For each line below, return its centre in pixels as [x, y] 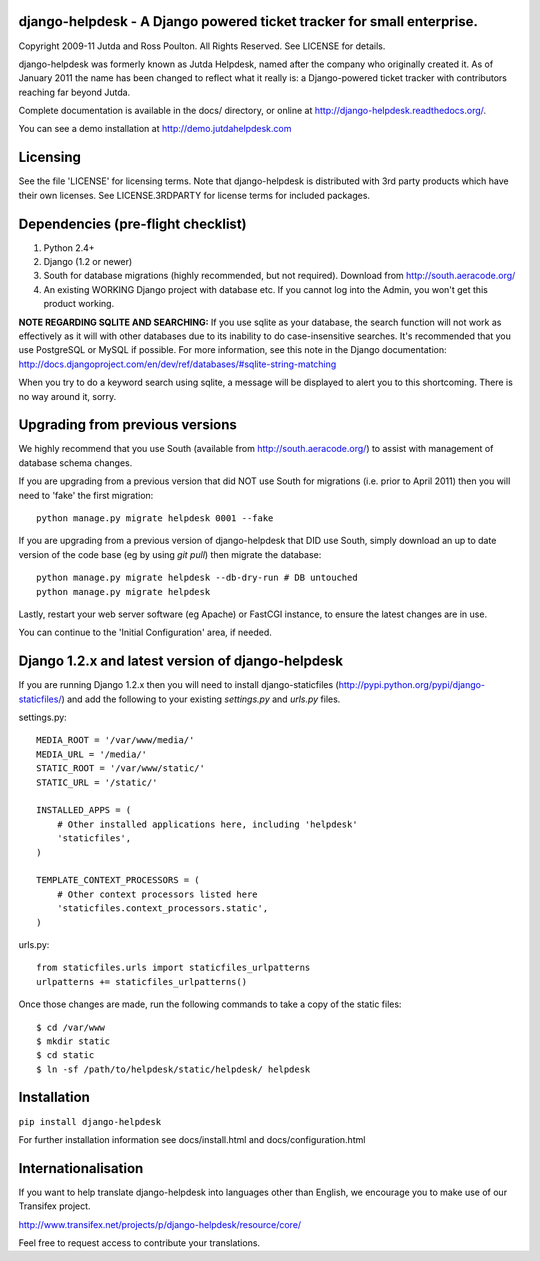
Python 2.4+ [69, 247]
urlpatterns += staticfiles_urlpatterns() [142, 981]
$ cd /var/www [70, 1027]
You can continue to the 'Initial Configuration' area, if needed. [145, 632]
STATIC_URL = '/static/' [97, 782]
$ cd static [65, 1055]
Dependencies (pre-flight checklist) [132, 223]
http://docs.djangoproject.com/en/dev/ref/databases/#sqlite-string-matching [177, 364]
